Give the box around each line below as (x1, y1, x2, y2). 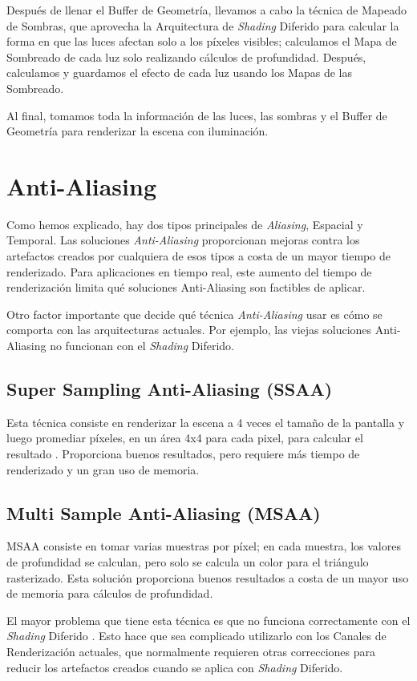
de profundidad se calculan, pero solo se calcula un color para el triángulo (6, 554, 369, 570)
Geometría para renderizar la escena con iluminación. (6, 123, 269, 139)
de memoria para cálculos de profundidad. (6, 585, 213, 602)
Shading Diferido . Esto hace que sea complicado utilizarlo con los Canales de (6, 627, 387, 644)
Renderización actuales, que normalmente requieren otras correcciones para (6, 643, 375, 659)
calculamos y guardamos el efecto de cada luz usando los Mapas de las (6, 64, 352, 81)
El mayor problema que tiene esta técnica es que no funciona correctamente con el (6, 611, 411, 628)
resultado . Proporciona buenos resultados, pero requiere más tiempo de (6, 445, 360, 462)
